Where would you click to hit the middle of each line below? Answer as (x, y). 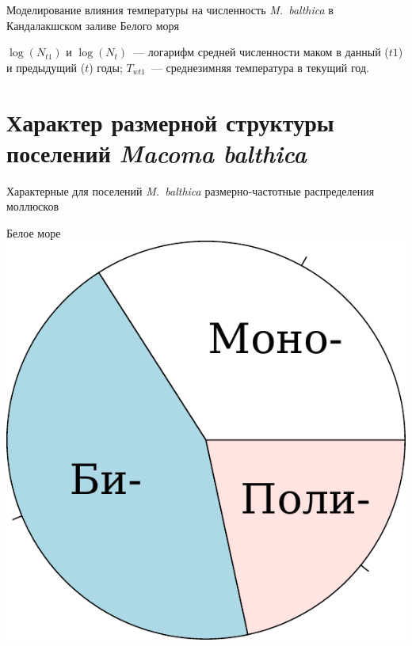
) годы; (106, 67)
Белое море (34, 232)
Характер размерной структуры (170, 122)
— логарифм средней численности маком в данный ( (261, 52)
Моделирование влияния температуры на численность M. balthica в (170, 9)
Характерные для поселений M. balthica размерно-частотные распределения (191, 190)
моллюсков (33, 206)
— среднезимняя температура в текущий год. (260, 67)
